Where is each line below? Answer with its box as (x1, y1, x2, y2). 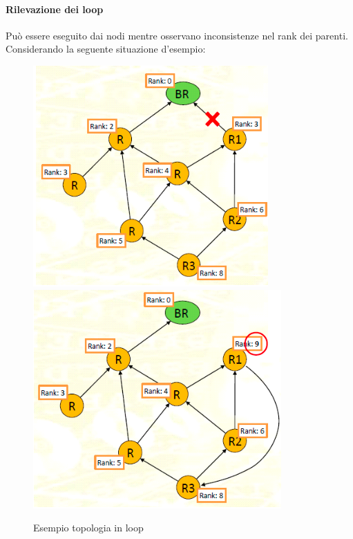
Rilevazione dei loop (6, 1, 104, 16)
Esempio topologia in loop (33, 520, 144, 535)
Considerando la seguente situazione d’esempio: (6, 42, 206, 56)
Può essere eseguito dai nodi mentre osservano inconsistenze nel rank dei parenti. (6, 28, 348, 42)
